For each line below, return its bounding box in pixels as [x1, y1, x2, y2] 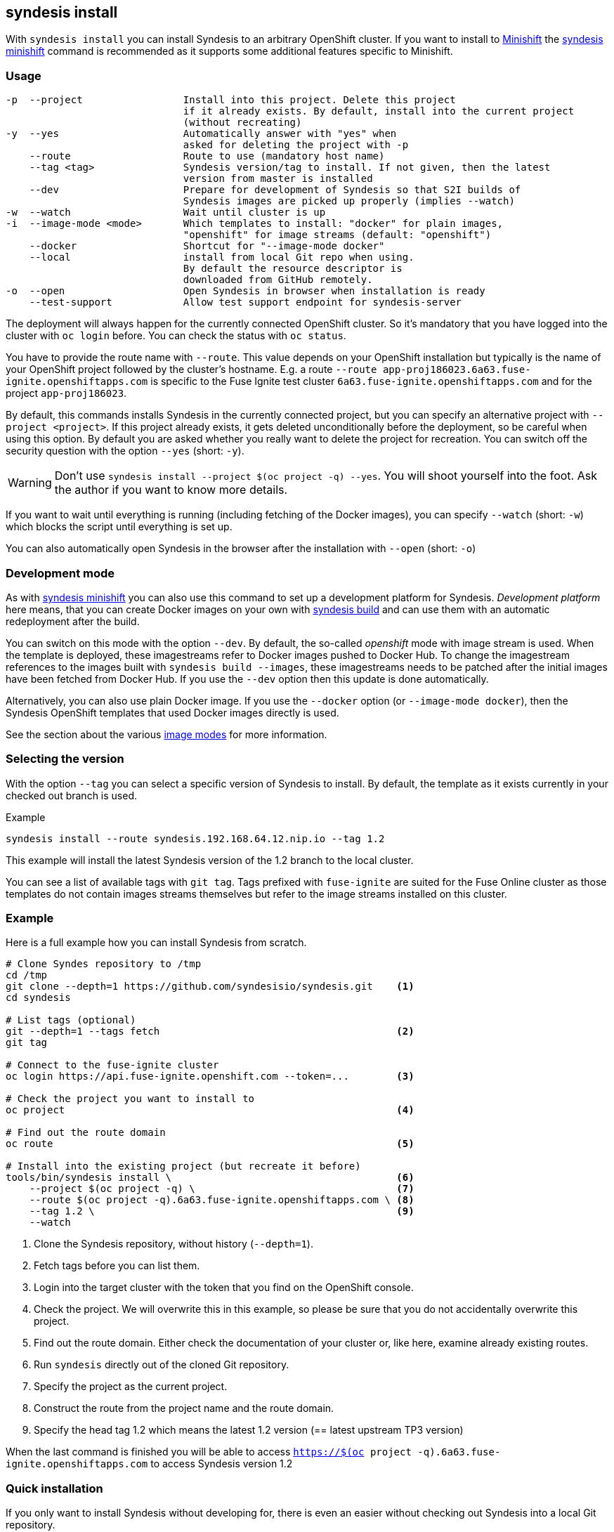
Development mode [6, 565, 115, 580]
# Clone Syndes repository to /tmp [6, 958, 202, 970]
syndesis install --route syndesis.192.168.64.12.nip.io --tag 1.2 [6, 832, 385, 844]
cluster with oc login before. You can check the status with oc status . [6, 329, 346, 342]
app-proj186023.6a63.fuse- [382, 364, 531, 376]
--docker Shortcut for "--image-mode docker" [29, 240, 385, 252]
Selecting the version [6, 752, 124, 766]
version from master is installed [183, 173, 373, 185]
